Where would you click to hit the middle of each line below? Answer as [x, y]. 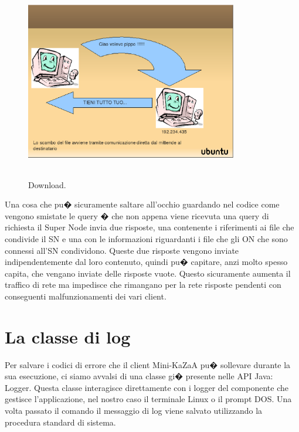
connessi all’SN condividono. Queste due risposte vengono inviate [122, 250]
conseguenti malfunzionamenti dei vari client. [86, 296]
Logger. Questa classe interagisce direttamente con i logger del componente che [147, 387]
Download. [47, 184]
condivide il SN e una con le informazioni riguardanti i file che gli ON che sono [146, 238]
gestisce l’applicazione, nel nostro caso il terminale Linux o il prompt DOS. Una [148, 399]
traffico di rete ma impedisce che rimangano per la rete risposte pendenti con [143, 285]
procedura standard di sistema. [60, 422]
